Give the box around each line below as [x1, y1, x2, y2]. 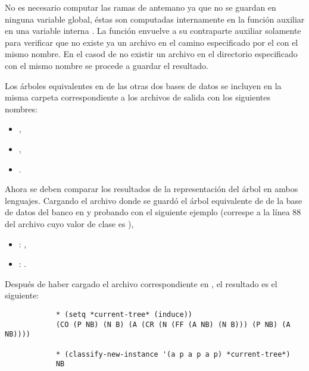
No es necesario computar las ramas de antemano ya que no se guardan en [5, 1, 276, 13]
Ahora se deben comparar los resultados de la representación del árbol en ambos [5, 183, 298, 195]
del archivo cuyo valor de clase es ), [5, 217, 134, 229]
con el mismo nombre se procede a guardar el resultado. [5, 59, 208, 71]
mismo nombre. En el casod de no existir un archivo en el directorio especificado [5, 48, 298, 60]
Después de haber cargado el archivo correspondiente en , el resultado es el [5, 277, 277, 290]
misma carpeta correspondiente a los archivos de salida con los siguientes [5, 91, 270, 103]
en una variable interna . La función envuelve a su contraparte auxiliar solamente [5, 24, 301, 37]
